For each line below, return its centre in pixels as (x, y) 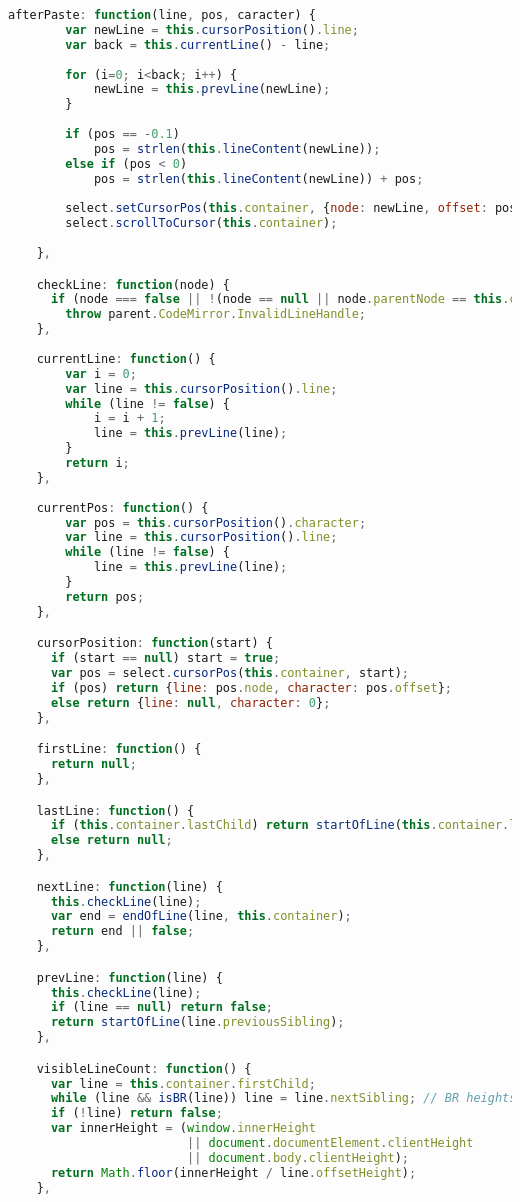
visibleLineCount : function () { (144, 1068)
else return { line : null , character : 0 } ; (190, 702)
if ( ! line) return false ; (136, 1113)
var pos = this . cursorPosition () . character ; (216, 522)
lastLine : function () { (115, 810)
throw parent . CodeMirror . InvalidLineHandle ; (216, 314)
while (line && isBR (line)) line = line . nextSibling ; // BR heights (283, 1098)
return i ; (97, 463)
